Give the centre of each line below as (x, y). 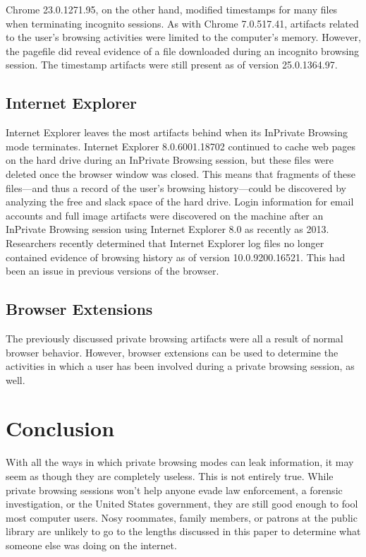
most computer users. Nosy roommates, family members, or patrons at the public (182, 517)
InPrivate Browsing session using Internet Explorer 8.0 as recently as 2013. (167, 229)
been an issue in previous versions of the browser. (112, 271)
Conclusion (60, 428)
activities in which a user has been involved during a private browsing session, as (180, 366)
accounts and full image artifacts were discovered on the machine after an (165, 215)
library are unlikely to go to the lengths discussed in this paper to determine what (183, 531)
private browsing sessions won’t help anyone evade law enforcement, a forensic (174, 490)
